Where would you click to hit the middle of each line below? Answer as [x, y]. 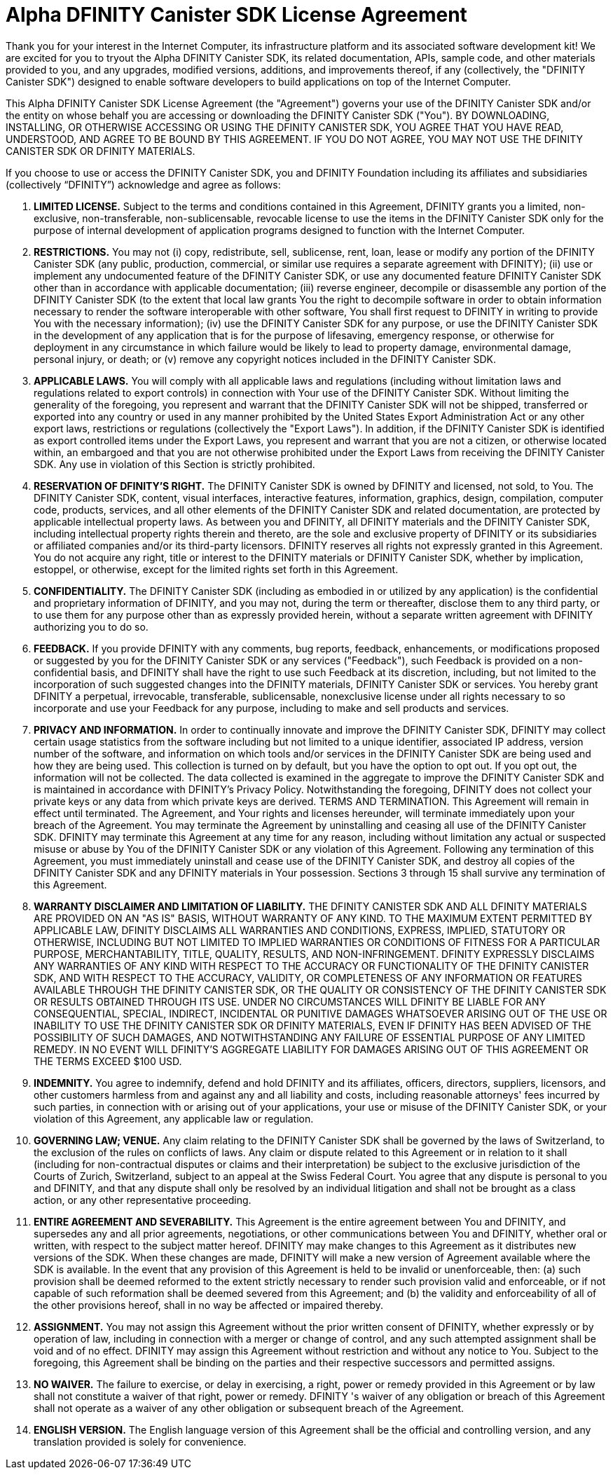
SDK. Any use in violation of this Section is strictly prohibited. [174, 464]
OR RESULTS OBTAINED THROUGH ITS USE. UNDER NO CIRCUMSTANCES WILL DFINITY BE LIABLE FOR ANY [290, 1001]
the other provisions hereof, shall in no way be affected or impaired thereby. [209, 1305]
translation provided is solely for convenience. [140, 1441]
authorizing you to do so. [91, 626]
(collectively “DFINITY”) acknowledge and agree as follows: [143, 184]
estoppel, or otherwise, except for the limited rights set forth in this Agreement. [216, 569]
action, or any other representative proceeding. [143, 1200]
